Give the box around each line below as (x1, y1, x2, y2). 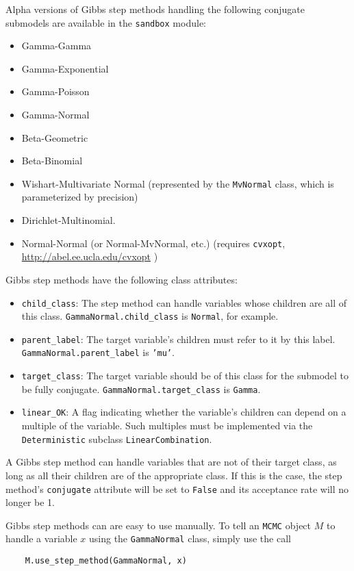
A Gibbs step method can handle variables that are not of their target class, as (5, 455, 337, 469)
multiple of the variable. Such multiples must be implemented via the (21, 418, 313, 433)
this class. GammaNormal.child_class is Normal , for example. (21, 309, 279, 323)
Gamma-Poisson (21, 84, 90, 99)
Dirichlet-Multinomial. (21, 213, 116, 227)
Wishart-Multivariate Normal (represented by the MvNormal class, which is (21, 176, 334, 190)
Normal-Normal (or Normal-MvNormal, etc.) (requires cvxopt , (21, 236, 286, 250)
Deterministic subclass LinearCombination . (21, 431, 212, 446)
